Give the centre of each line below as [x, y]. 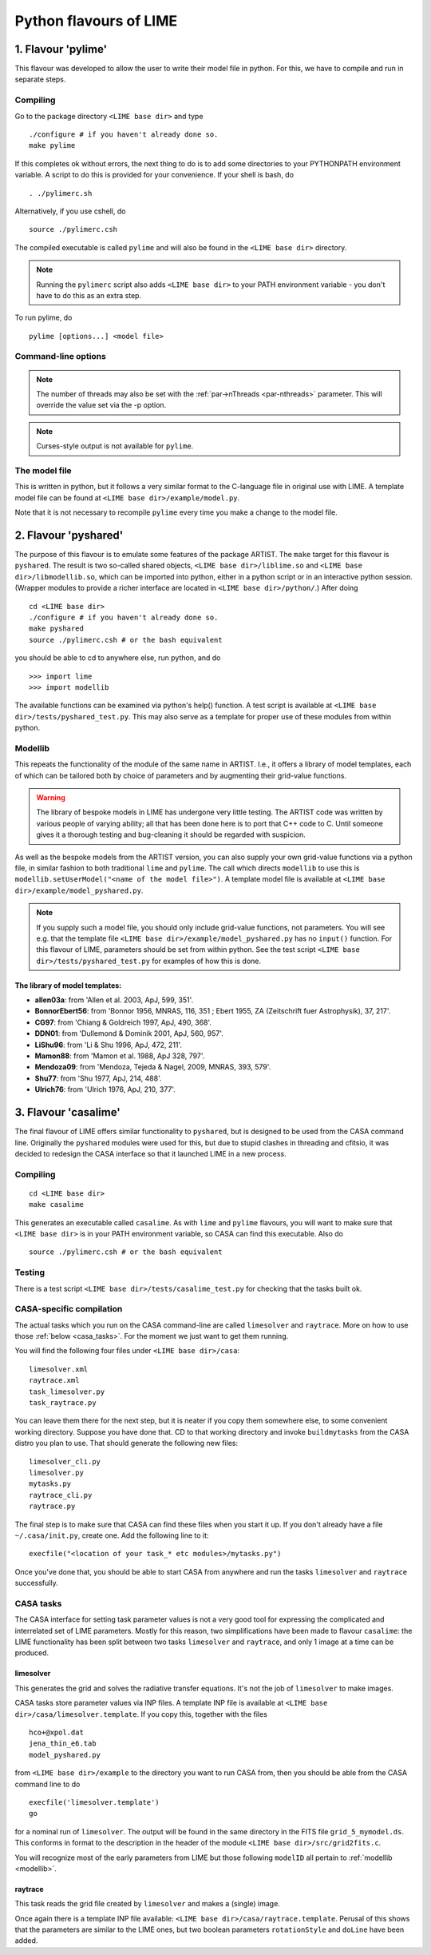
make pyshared [56, 629]
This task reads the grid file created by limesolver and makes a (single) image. [148, 1904]
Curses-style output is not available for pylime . [115, 446]
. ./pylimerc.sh [61, 193]
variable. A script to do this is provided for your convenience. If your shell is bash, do [154, 175]
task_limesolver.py [67, 1392]
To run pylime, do [43, 318]
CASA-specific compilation [69, 1309]
